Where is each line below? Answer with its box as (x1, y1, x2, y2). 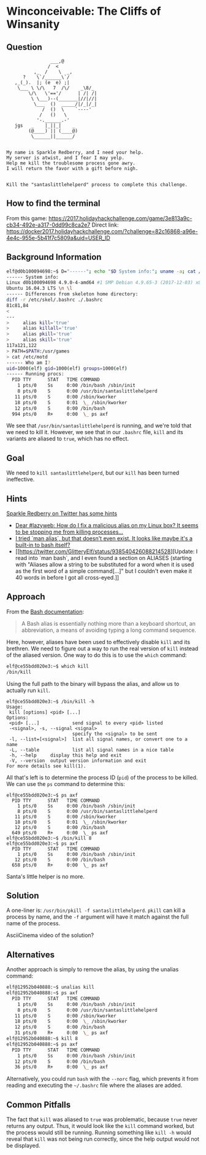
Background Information (6, 252, 102, 262)
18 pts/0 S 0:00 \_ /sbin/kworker (14, 1018, 128, 1025)
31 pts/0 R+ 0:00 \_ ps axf (14, 1030, 109, 1036)
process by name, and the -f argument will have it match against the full (6, 913, 189, 920)
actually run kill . (6, 686, 50, 694)
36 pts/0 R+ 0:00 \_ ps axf (14, 1064, 109, 1070)
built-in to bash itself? (15, 542, 71, 548)
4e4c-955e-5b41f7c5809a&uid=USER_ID (6, 234, 110, 241)
